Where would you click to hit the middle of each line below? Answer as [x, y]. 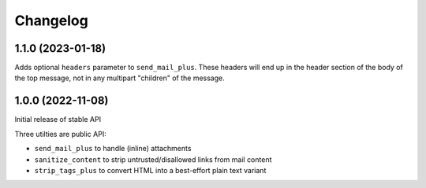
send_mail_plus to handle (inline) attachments [113, 149]
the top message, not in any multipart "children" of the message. [120, 78]
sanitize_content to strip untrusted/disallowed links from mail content [153, 159]
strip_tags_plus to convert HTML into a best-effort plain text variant [150, 170]
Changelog [51, 20]
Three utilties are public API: [60, 134]
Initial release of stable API [58, 120]
